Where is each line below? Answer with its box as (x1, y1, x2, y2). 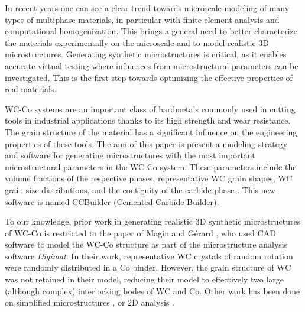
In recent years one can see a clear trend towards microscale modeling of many (5, 2, 290, 14)
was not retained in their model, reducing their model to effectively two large (5, 273, 284, 285)
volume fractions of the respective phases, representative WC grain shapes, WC (5, 172, 293, 184)
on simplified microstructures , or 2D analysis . (5, 296, 174, 308)
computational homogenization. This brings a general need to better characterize (5, 25, 298, 37)
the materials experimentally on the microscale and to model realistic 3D (5, 36, 269, 48)
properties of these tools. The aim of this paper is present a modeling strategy (5, 137, 288, 149)
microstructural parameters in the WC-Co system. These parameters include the (5, 160, 297, 173)
